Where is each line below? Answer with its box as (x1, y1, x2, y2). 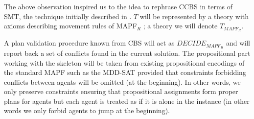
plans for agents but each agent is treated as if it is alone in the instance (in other (4, 95, 250, 106)
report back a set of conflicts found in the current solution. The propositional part (4, 48, 251, 58)
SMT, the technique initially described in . (4, 11, 132, 21)
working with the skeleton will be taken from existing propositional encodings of (4, 57, 245, 68)
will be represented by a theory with (139, 11, 249, 21)
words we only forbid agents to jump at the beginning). (4, 105, 170, 116)
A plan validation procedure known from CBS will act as (4, 38, 175, 48)
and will (226, 38, 251, 48)
